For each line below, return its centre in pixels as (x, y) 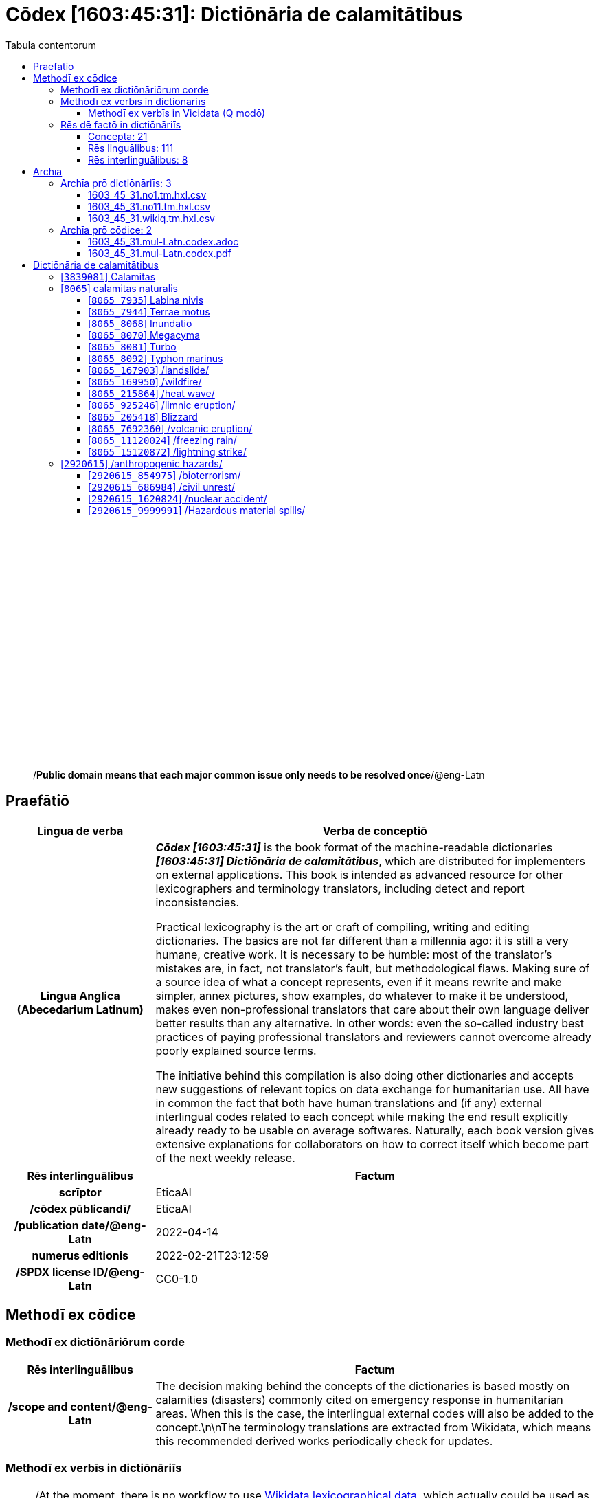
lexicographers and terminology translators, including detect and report (340, 888)
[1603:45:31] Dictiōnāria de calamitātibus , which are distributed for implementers (370, 861)
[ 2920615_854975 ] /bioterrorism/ (165, 475)
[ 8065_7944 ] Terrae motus (149, 311)
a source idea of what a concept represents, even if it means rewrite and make (359, 982)
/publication (46, 1225)
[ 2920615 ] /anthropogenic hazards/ (142, 463)
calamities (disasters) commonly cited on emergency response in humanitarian (359, 1399)
